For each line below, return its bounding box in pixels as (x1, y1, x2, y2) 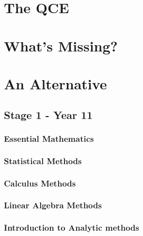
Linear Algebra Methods (4, 199, 102, 211)
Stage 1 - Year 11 (4, 107, 93, 122)
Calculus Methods (4, 177, 76, 189)
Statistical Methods (4, 154, 82, 167)
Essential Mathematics (4, 132, 94, 144)
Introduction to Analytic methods (4, 221, 139, 234)
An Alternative (4, 73, 107, 93)
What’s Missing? (4, 35, 118, 55)
